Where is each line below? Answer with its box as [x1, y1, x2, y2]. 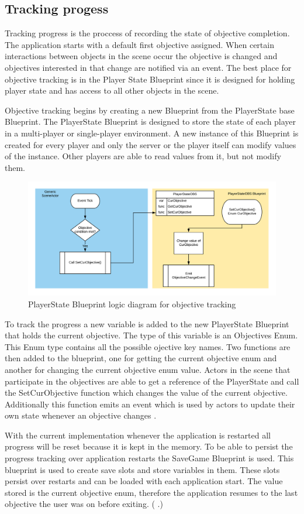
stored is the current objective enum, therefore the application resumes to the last [5, 486, 298, 498]
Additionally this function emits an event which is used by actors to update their [5, 398, 295, 410]
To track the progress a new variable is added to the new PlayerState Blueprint [5, 317, 289, 330]
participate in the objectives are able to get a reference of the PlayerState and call [5, 375, 299, 387]
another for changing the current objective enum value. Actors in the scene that [5, 363, 291, 375]
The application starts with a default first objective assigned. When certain [5, 38, 274, 50]
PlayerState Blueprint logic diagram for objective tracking [28, 297, 236, 310]
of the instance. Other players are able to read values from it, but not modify [5, 150, 281, 162]
